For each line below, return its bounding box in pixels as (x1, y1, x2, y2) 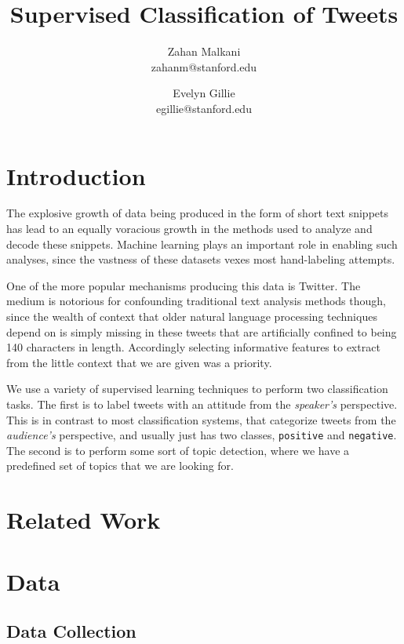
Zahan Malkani (167, 43, 241, 60)
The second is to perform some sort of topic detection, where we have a (6, 442, 350, 458)
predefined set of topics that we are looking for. (6, 457, 234, 474)
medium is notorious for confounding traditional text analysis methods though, (6, 293, 386, 309)
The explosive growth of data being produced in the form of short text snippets (6, 205, 388, 221)
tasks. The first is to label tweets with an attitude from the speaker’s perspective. (6, 395, 398, 412)
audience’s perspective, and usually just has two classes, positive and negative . (6, 427, 397, 443)
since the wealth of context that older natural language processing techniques (6, 308, 377, 324)
